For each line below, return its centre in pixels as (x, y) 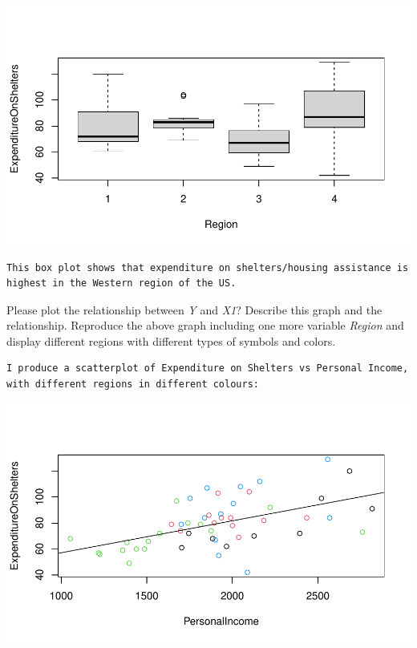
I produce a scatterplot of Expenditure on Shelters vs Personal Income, (208, 369)
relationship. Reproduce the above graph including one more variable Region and (205, 325)
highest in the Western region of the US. (121, 283)
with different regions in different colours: (133, 385)
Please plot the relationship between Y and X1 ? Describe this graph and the (194, 309)
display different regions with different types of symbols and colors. (171, 340)
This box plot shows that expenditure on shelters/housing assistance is (208, 267)
